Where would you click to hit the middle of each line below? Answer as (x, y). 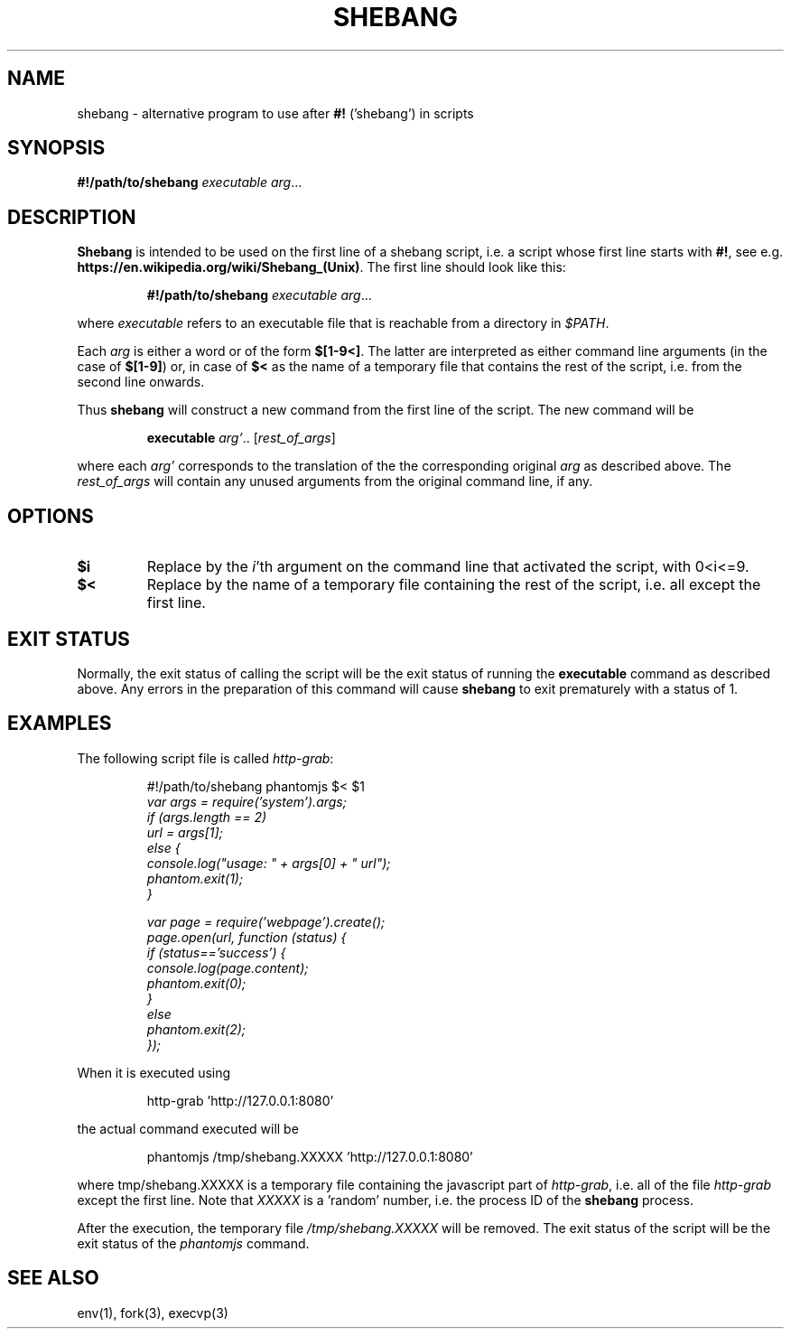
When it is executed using (154, 1072)
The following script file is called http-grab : (205, 758)
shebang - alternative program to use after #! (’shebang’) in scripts (275, 113)
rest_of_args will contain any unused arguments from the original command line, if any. (335, 481)
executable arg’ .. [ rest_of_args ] (241, 438)
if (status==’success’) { (216, 952)
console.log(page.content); (228, 967)
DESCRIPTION (72, 217)
